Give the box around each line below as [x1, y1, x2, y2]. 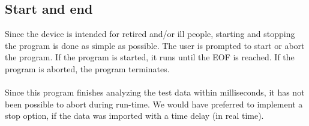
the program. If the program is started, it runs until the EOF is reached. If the [5, 51, 295, 63]
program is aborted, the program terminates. [5, 62, 170, 75]
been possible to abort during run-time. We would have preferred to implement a [5, 97, 303, 110]
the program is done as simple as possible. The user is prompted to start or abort [5, 39, 305, 51]
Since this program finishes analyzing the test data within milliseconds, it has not [5, 86, 305, 99]
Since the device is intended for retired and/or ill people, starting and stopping [5, 27, 295, 40]
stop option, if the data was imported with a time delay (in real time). [5, 109, 264, 122]
